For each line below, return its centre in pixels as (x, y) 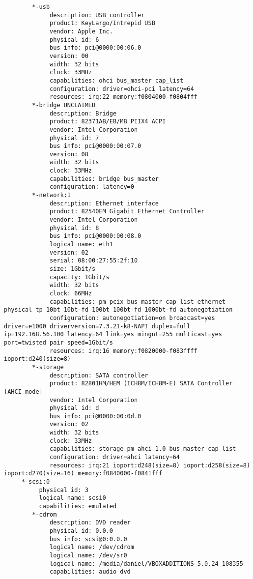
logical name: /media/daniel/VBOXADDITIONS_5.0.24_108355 (146, 564)
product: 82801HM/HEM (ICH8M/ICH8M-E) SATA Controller (141, 384)
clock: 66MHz (71, 293)
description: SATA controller (99, 375)
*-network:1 (52, 195)
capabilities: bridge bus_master (104, 179)
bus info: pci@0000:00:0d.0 (96, 416)
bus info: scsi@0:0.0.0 (88, 539)
